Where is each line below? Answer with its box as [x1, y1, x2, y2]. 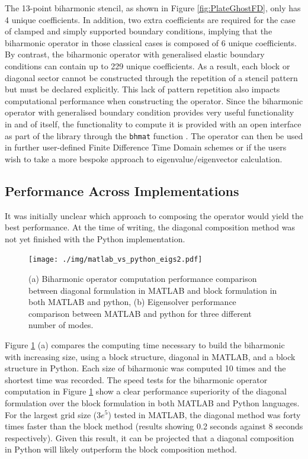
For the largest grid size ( [5, 408, 97, 421]
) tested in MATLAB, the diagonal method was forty [108, 408, 301, 421]
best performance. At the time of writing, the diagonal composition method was [5, 221, 295, 233]
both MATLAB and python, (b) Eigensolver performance [28, 296, 236, 308]
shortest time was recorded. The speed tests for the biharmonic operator [5, 373, 268, 386]
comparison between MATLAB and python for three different [28, 307, 252, 319]
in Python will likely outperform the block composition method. [5, 443, 238, 455]
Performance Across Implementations [5, 181, 239, 200]
